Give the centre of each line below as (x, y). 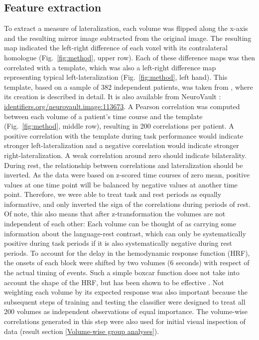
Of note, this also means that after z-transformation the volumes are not (115, 214)
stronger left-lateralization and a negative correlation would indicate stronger (122, 145)
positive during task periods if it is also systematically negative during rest (118, 243)
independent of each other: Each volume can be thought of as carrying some (120, 224)
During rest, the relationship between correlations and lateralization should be (124, 165)
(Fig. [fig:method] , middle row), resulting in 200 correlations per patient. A (119, 126)
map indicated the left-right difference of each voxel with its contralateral (116, 48)
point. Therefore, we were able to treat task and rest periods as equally (113, 194)
